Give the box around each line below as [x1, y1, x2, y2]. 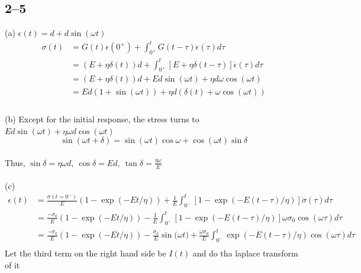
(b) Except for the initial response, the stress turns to [5, 113, 199, 125]
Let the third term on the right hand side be [5, 246, 166, 259]
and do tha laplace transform [192, 246, 298, 259]
